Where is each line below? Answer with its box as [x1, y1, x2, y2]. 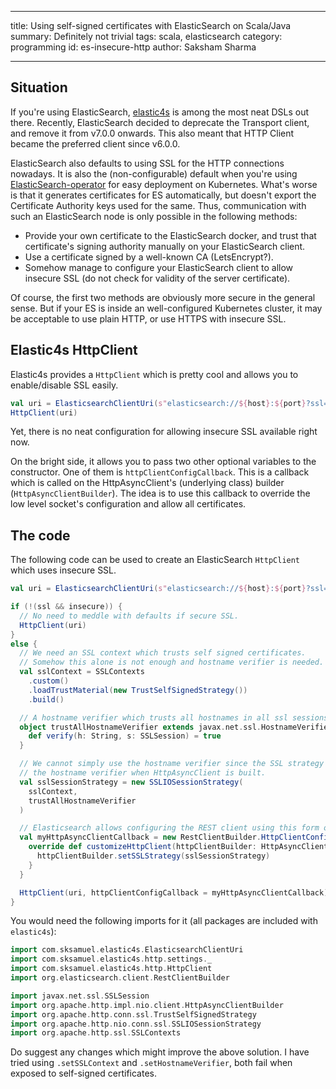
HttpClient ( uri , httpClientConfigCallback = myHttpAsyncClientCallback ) [19, 887, 329, 898]
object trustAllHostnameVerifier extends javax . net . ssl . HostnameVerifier [19, 722, 333, 732]
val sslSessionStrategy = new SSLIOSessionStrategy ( [19, 777, 244, 787]
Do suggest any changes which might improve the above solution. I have [10, 1046, 310, 1058]
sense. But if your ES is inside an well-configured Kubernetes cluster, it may [10, 302, 323, 314]
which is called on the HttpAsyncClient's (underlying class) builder [10, 477, 285, 489]
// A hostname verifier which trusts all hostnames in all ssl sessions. [19, 712, 333, 723]
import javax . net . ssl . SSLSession [10, 991, 150, 1001]
